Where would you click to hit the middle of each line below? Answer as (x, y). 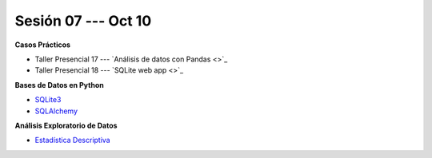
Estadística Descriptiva (73, 140)
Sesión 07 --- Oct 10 (83, 21)
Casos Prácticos (43, 45)
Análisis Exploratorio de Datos (66, 125)
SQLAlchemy (56, 111)
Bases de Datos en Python (59, 85)
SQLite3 (48, 100)
